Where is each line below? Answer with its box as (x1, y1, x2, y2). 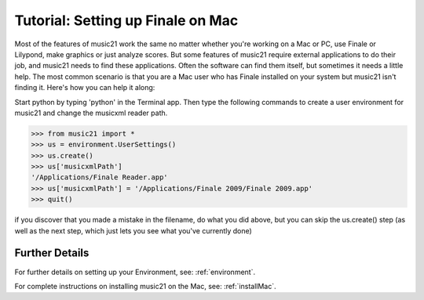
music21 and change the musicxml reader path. (14, 108, 168, 117)
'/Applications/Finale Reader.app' (31, 173, 168, 182)
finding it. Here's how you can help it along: (14, 83, 155, 92)
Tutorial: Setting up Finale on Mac (14, 12, 239, 29)
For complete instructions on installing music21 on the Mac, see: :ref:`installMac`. (14, 281, 276, 291)
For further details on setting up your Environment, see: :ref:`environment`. (14, 267, 255, 277)
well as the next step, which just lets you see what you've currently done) (14, 226, 253, 235)
